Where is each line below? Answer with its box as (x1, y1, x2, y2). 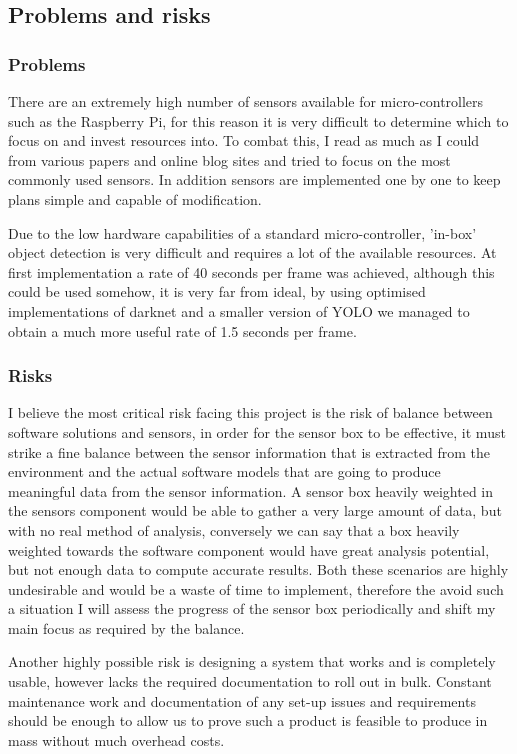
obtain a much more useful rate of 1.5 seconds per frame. (8, 320, 357, 341)
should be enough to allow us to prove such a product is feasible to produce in (8, 710, 488, 731)
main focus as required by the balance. (8, 617, 245, 638)
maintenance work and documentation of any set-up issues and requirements (8, 690, 476, 711)
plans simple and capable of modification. (8, 188, 262, 209)
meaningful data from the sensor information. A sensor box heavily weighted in (8, 480, 494, 501)
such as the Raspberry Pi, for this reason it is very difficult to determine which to (8, 110, 509, 131)
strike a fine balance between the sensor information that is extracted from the (8, 441, 490, 462)
